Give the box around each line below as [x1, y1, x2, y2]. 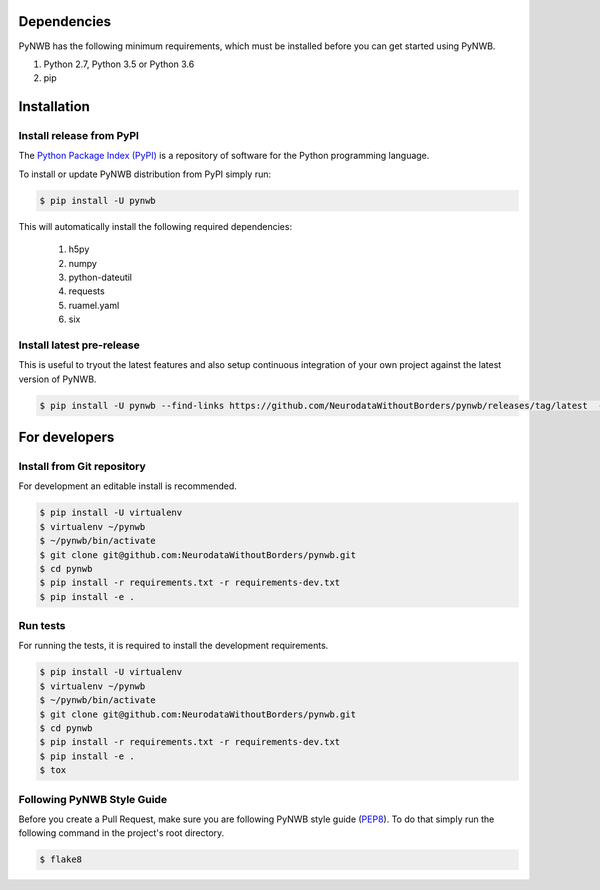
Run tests [18, 619, 66, 633]
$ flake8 [39, 854, 83, 865]
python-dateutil [68, 271, 133, 283]
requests [68, 285, 105, 297]
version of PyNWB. [18, 373, 97, 385]
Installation [18, 98, 90, 115]
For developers [18, 429, 115, 446]
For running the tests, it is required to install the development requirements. [18, 640, 329, 652]
